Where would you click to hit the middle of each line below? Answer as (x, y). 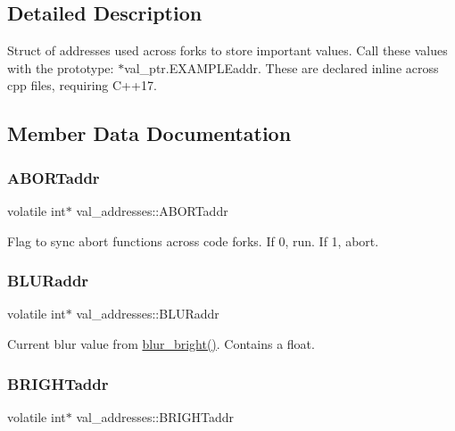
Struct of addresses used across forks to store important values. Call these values (227, 50)
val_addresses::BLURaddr (148, 314)
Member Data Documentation (149, 133)
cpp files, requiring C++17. (82, 85)
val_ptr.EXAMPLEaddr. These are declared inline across (281, 67)
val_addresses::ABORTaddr (152, 210)
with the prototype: (61, 67)
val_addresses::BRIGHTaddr (155, 416)
